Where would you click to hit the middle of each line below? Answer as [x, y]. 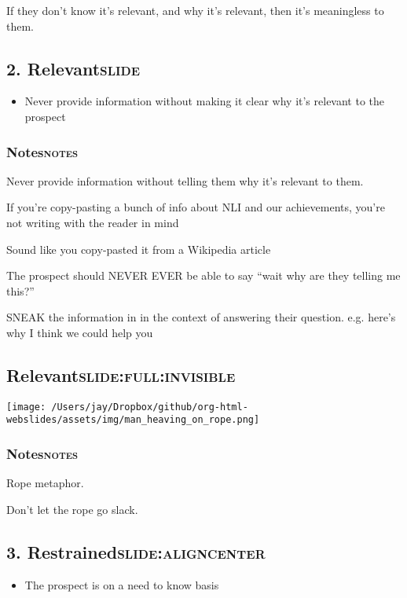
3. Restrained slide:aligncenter [136, 551]
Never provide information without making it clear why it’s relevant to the [205, 101]
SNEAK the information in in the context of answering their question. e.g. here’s [201, 317]
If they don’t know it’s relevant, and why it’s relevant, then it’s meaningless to [195, 10]
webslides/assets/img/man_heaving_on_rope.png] [133, 420]
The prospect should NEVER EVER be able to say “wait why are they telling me [203, 275]
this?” [20, 290]
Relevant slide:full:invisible [121, 374]
